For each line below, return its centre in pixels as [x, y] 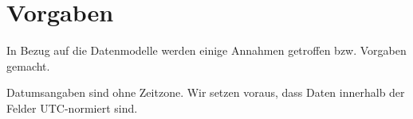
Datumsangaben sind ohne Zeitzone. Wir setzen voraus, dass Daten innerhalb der [206, 92]
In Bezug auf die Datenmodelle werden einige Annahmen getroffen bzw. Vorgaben [206, 50]
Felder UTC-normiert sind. [72, 107]
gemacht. [28, 65]
